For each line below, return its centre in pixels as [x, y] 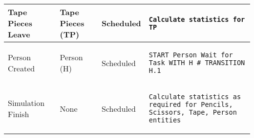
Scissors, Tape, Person [193, 112]
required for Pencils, [191, 104]
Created [21, 68]
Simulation [26, 103]
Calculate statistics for [197, 19]
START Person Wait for [191, 55]
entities [165, 120]
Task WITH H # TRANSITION [197, 63]
